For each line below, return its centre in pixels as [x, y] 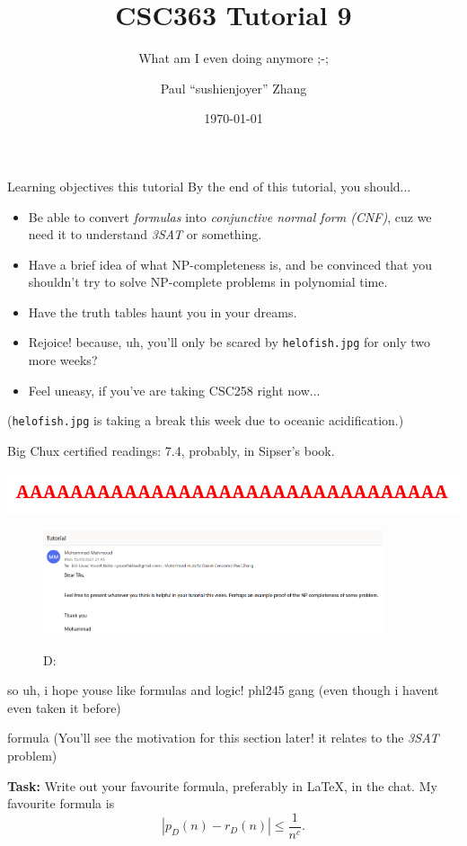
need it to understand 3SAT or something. [145, 234]
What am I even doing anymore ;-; [233, 58]
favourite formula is [61, 803]
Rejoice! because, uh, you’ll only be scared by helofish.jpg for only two [229, 342]
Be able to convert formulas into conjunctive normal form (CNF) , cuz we [230, 216]
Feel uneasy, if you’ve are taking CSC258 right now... [174, 390]
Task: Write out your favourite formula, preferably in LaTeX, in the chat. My [222, 785]
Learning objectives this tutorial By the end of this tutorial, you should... [209, 186]
